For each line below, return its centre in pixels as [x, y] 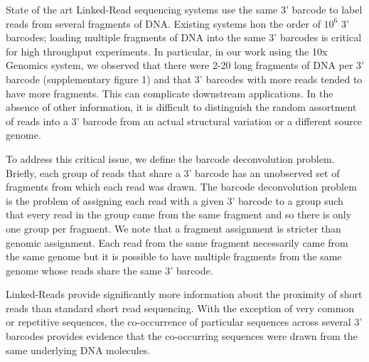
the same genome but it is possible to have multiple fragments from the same [174, 256]
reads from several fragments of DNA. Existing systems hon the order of [163, 23]
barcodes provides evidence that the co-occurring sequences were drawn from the [182, 336]
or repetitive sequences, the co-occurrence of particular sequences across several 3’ [184, 322]
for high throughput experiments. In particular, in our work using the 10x [167, 51]
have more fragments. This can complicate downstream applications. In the [170, 93]
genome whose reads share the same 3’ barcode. [109, 270]
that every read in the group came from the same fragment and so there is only [179, 214]
